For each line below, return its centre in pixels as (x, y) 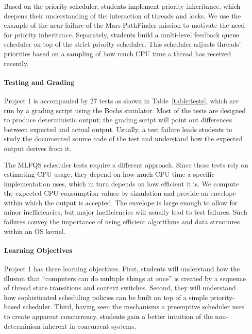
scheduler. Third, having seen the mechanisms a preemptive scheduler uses (133, 307)
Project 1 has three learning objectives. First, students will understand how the (122, 269)
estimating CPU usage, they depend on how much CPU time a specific (109, 174)
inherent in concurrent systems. (90, 326)
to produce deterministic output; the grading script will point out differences (118, 120)
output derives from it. (38, 148)
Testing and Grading (39, 82)
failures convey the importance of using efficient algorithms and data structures (122, 222)
